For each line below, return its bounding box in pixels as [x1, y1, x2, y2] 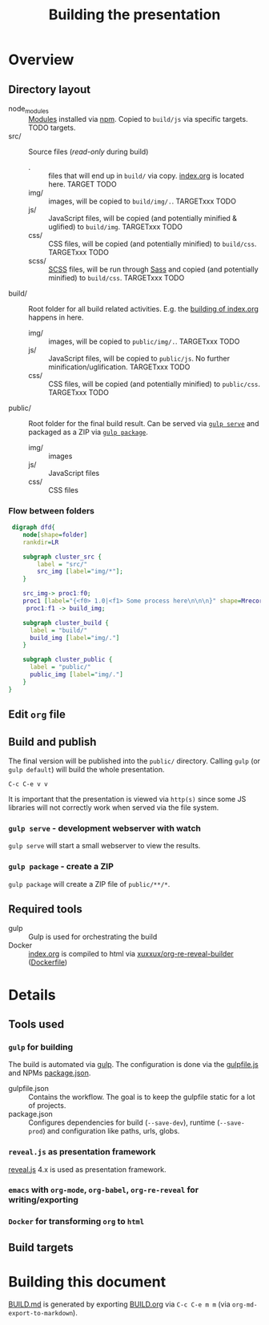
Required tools [8, 902, 82, 916]
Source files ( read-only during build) [28, 147, 149, 156]
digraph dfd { [11, 523, 56, 532]
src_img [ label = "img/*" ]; [37, 567, 124, 576]
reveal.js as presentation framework [8, 1146, 156, 1158]
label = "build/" [29, 626, 88, 634]
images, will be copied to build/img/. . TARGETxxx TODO [48, 196, 236, 206]
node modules [8, 104, 50, 115]
